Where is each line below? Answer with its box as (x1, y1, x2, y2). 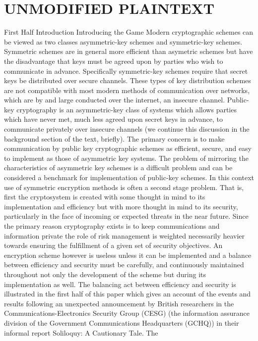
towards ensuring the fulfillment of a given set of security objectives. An (4, 240, 223, 250)
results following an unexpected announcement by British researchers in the (4, 298, 234, 308)
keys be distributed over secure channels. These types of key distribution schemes (4, 75, 251, 86)
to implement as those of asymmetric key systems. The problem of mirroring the (4, 152, 249, 163)
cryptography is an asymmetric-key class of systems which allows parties (16, 104, 237, 114)
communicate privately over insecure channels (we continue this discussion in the (4, 124, 250, 134)
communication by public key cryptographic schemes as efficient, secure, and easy (4, 143, 252, 153)
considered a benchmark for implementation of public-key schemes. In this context (4, 172, 255, 183)
